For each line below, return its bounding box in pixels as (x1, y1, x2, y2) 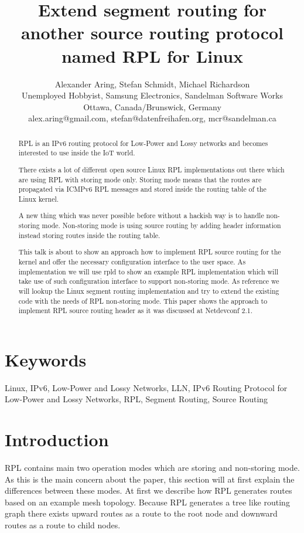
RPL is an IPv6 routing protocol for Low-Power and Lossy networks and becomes (18, 138, 268, 148)
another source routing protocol (21, 21, 284, 45)
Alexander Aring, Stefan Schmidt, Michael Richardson (54, 77, 250, 90)
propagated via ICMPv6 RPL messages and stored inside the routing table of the (18, 184, 267, 194)
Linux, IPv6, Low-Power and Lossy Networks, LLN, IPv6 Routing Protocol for (5, 381, 288, 393)
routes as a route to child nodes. (5, 519, 121, 531)
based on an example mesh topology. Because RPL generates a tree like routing (5, 495, 290, 508)
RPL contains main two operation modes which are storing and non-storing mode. (5, 461, 300, 474)
